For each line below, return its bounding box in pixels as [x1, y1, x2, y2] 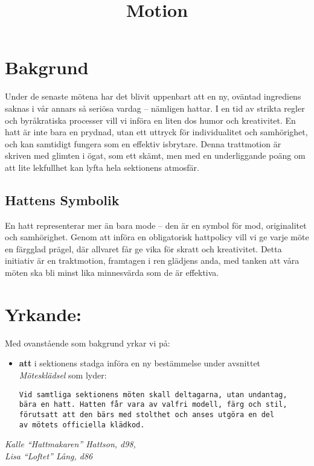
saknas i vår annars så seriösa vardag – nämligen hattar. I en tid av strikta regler [5, 101, 305, 114]
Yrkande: [5, 301, 82, 326]
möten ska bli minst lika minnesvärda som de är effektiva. [5, 266, 219, 279]
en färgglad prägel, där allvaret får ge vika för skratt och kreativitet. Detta [5, 242, 282, 255]
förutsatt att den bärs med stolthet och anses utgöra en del [19, 410, 275, 419]
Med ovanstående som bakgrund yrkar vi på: [5, 336, 170, 349]
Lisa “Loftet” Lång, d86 [5, 449, 93, 462]
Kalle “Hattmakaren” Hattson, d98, [5, 438, 136, 450]
